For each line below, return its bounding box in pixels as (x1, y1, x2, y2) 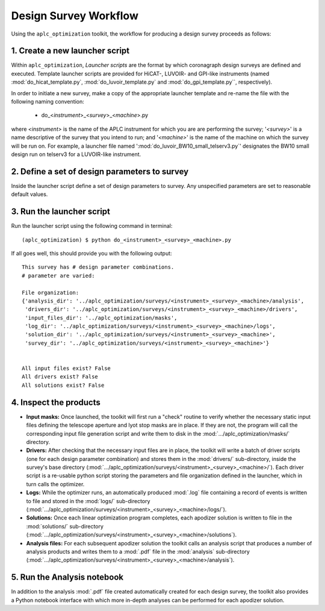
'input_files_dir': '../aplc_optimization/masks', (25, 314, 178, 321)
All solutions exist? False (22, 381, 105, 389)
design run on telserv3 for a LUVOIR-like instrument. (11, 151, 141, 158)
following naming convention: (11, 98, 84, 105)
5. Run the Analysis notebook (11, 572, 123, 583)
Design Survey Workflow (11, 9, 138, 22)
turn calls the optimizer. (26, 480, 85, 487)
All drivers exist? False (22, 374, 99, 380)
